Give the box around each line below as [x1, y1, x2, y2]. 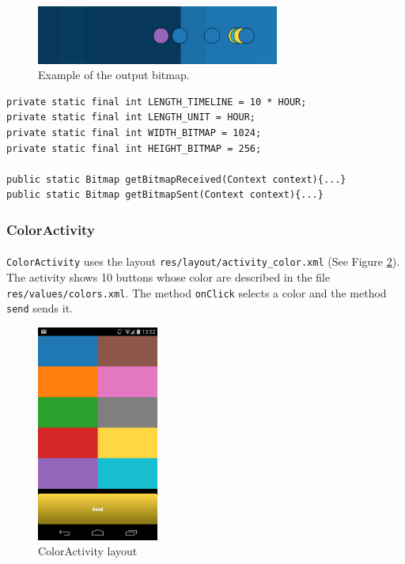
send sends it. [6, 300, 74, 316]
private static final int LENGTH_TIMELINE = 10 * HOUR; [6, 96, 307, 108]
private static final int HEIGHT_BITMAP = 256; [6, 142, 262, 154]
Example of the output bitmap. [38, 66, 190, 83]
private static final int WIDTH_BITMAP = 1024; [6, 127, 262, 139]
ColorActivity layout [38, 543, 138, 559]
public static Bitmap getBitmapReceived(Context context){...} [6, 173, 346, 185]
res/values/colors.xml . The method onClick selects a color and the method [6, 284, 387, 301]
